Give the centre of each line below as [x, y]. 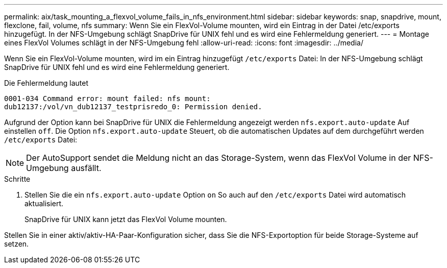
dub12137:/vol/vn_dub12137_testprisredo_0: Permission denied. [133, 107]
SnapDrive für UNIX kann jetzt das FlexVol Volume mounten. [126, 219]
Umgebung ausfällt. [64, 168]
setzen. [17, 244]
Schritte [17, 179]
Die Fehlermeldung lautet [46, 83]
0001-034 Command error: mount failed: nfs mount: [107, 99]
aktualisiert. [44, 203]
